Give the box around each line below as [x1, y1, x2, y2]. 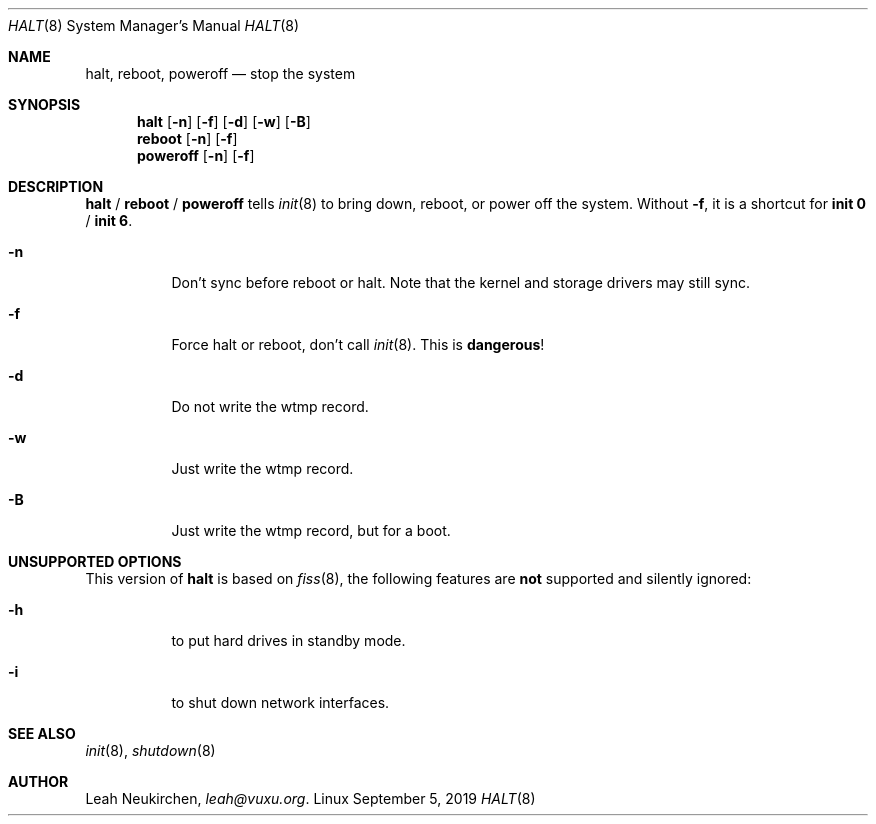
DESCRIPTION [8, 178, 104, 195]
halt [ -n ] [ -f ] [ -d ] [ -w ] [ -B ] [137, 113, 311, 130]
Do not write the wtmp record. [171, 398, 369, 415]
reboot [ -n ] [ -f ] [137, 130, 238, 147]
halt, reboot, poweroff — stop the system [85, 65, 356, 82]
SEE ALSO [8, 725, 76, 742]
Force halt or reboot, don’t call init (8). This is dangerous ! [171, 336, 545, 353]
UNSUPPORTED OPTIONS [8, 553, 182, 570]
